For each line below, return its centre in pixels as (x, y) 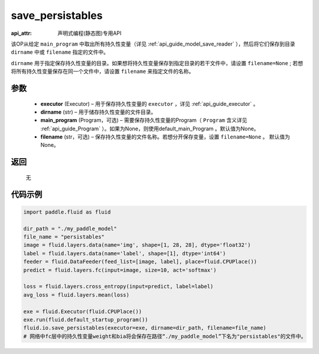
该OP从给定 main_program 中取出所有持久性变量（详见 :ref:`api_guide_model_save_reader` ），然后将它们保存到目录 (153, 44)
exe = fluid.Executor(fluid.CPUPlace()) (82, 311)
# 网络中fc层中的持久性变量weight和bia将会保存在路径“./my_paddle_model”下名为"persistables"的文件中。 (165, 336)
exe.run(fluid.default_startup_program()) (86, 319)
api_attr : (22, 33)
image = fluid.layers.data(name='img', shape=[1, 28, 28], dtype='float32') (137, 245)
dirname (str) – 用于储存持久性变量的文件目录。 (98, 112)
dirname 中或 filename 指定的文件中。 (60, 52)
